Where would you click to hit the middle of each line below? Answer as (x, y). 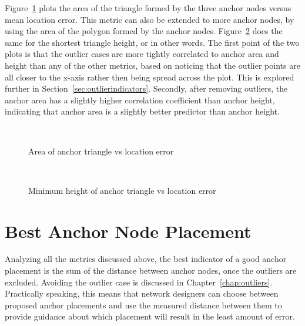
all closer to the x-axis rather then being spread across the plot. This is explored (150, 77)
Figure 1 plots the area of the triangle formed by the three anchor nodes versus (148, 8)
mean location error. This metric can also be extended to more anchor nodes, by (150, 19)
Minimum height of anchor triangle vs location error (122, 190)
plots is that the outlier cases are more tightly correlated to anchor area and (142, 54)
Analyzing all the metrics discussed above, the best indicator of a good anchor (146, 259)
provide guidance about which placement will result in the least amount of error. (150, 316)
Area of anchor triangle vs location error (101, 151)
